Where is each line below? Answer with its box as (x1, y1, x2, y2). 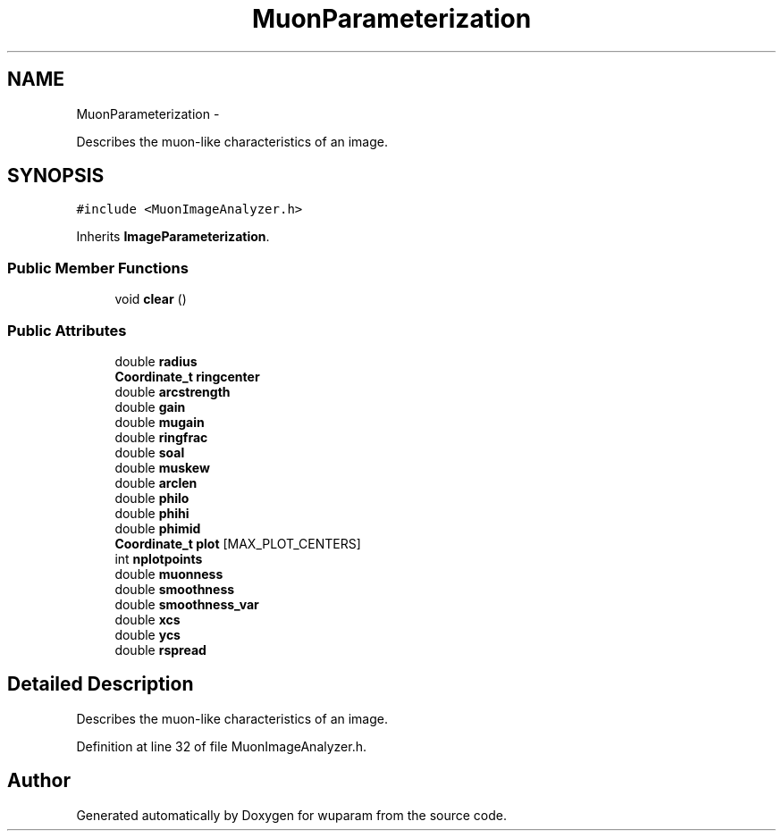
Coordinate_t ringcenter (114, 368, 260, 384)
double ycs (114, 626, 181, 642)
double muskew (114, 459, 210, 475)
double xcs (114, 611, 181, 627)
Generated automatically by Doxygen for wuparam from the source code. (76, 807, 508, 823)
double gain (114, 398, 186, 415)
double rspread (114, 641, 206, 658)
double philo (114, 490, 189, 506)
